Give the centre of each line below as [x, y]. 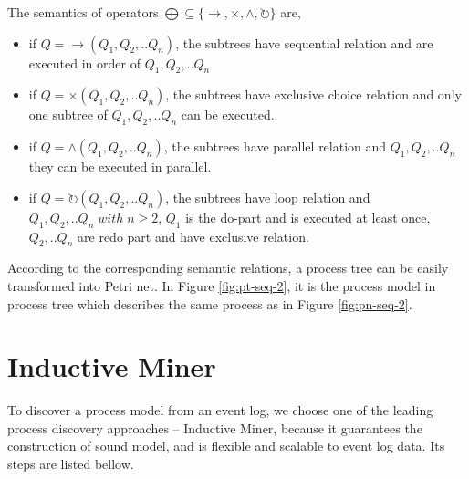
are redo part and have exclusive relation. [193, 236]
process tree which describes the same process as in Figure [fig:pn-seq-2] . [210, 303]
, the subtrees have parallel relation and [275, 146]
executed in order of [84, 62]
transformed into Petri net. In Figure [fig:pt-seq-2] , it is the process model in [222, 285]
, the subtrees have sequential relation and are [304, 42]
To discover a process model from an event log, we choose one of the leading [220, 410]
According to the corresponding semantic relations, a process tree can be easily [228, 268]
